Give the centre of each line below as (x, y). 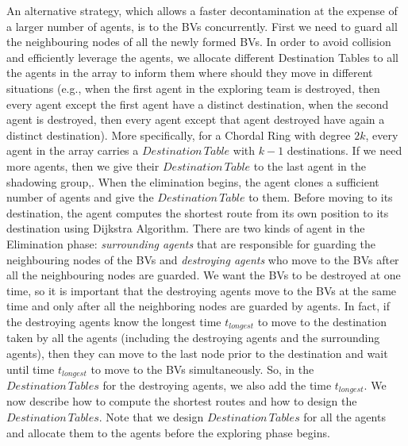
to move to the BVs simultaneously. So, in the (202, 369)
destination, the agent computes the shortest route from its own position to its (198, 212)
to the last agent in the (310, 165)
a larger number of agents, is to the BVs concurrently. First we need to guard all (202, 26)
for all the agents (344, 417)
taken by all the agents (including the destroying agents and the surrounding (193, 338)
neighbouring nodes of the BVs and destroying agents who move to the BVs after (203, 259)
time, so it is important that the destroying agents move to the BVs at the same (202, 290)
